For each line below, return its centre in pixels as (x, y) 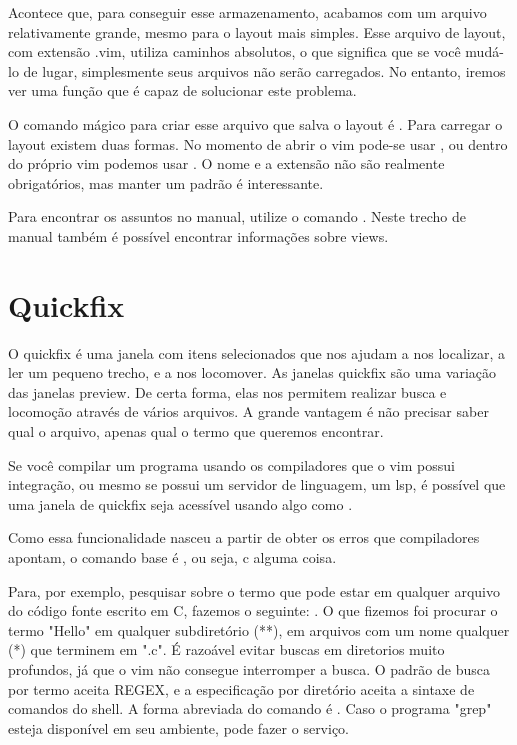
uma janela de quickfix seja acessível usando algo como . (180, 503)
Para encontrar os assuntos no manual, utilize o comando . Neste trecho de (237, 216)
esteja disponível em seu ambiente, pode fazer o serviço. (179, 727)
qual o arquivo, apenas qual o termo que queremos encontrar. (196, 431)
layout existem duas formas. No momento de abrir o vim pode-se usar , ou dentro (258, 143)
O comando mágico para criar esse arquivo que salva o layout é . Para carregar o (255, 123)
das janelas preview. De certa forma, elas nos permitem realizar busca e (227, 391)
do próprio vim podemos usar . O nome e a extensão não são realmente (226, 163)
